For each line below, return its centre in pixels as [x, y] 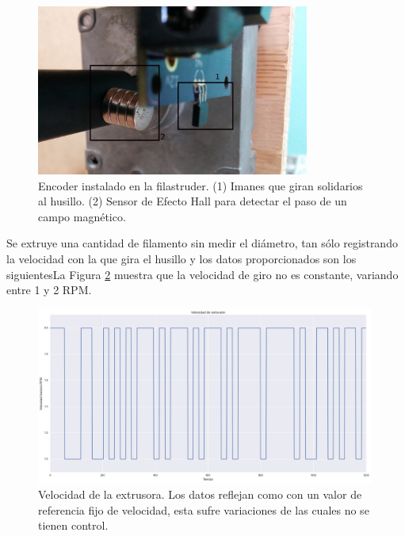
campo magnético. [82, 216]
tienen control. [73, 525]
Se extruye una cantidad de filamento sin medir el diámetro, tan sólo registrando [202, 243]
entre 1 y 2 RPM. [49, 290]
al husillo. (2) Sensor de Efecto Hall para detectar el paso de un [193, 201]
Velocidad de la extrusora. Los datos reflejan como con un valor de [200, 494]
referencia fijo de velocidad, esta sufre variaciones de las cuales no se [204, 509]
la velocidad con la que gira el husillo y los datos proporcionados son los [181, 258]
